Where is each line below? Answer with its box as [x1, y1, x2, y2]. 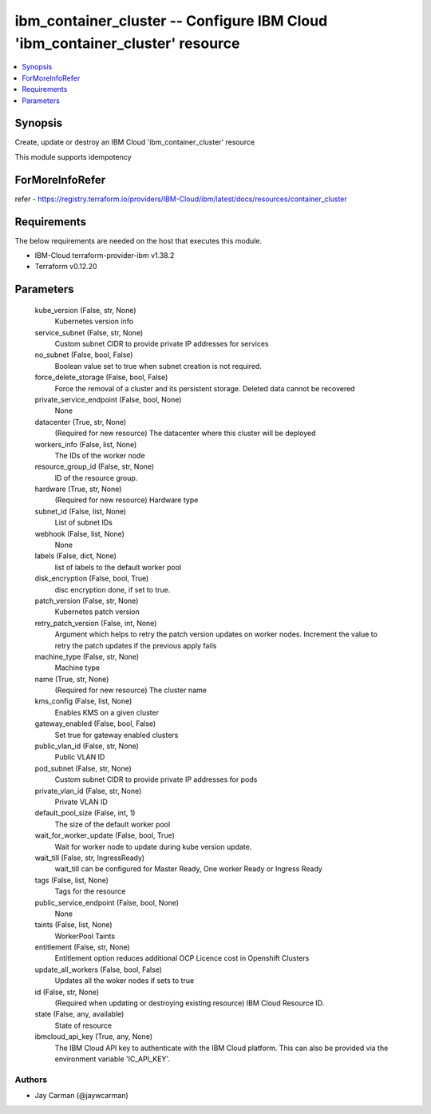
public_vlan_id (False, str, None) [34, 741, 140, 751]
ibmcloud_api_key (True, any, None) [34, 1032, 153, 1041]
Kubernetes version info [54, 316, 134, 327]
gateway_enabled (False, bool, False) [34, 719, 156, 728]
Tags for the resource [54, 886, 126, 896]
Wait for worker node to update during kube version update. [54, 842, 252, 851]
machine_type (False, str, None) [34, 652, 140, 661]
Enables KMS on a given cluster [54, 708, 160, 717]
